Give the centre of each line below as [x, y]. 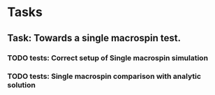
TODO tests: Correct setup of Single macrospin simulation [107, 58]
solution [22, 85]
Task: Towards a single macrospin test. [94, 38]
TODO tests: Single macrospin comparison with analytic [104, 76]
